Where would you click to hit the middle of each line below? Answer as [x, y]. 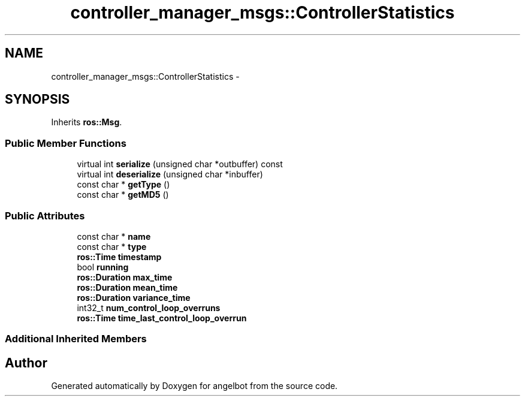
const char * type [112, 246]
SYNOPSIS [37, 100]
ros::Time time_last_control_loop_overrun [162, 318]
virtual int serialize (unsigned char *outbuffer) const [180, 164]
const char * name [114, 236]
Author [26, 363]
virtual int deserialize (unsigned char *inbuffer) [170, 174]
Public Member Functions [66, 143]
